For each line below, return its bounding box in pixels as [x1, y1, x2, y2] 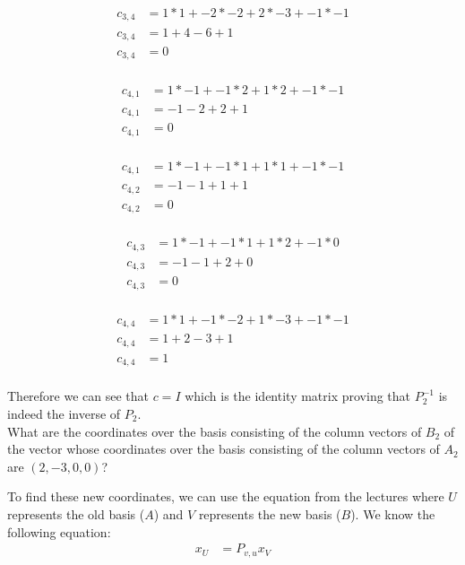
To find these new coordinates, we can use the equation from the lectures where [7, 487, 444, 506]
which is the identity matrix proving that [185, 387, 411, 405]
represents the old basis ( [7, 504, 145, 523]
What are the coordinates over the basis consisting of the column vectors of [7, 422, 422, 440]
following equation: [7, 522, 111, 541]
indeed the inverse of [7, 404, 121, 423]
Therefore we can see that [7, 387, 150, 405]
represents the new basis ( [198, 504, 341, 523]
